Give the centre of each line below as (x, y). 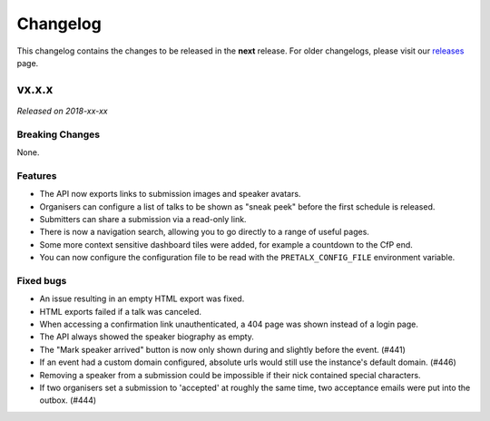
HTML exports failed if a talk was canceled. (120, 311)
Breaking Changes (59, 134)
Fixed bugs (42, 280)
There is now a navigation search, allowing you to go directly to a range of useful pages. (204, 232)
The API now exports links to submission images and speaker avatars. (170, 194)
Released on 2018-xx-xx (62, 111)
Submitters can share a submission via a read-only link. (143, 219)
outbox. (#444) (68, 400)
